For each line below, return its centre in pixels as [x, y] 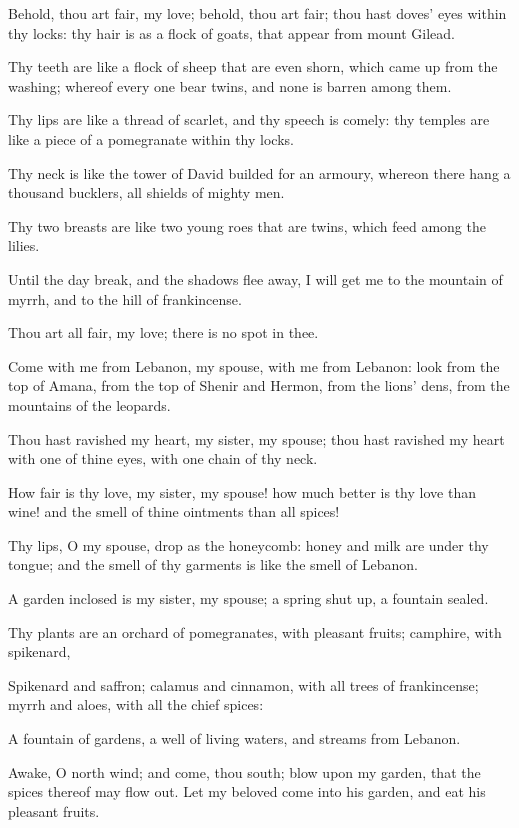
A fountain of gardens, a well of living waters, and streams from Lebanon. [234, 738]
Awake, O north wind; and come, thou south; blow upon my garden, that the [244, 771]
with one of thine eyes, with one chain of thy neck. [163, 458]
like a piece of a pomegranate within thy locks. [151, 138]
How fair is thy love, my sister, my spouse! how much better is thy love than [242, 491]
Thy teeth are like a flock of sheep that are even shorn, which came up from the [253, 66]
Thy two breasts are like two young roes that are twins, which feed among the [247, 225]
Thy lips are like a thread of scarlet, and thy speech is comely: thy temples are [249, 119]
